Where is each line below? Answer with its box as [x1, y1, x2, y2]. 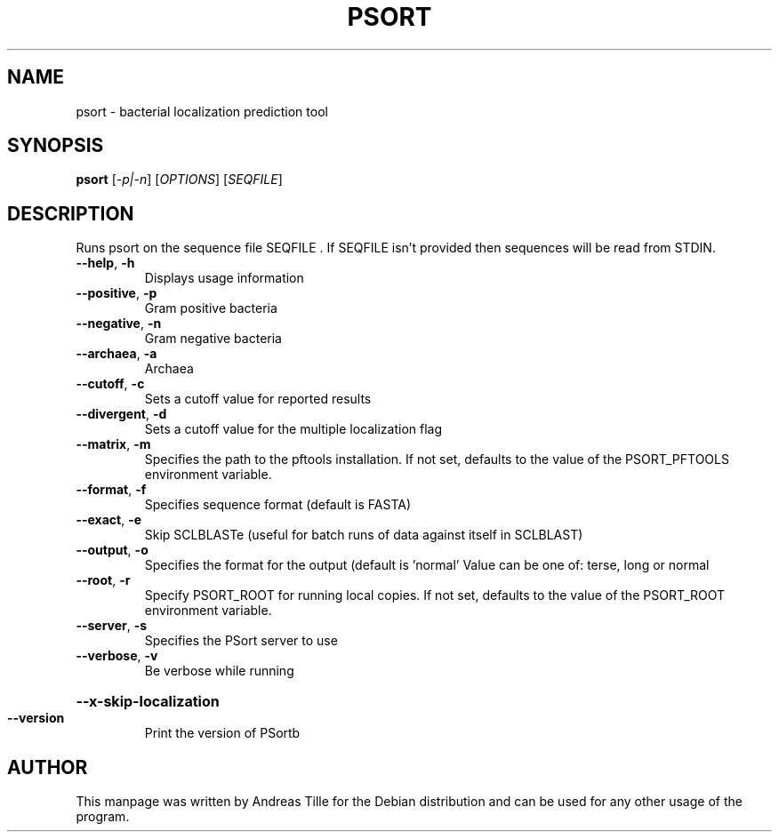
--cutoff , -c [76, 376, 145, 392]
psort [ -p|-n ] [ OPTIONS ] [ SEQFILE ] [76, 172, 283, 188]
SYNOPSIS [7, 134, 104, 157]
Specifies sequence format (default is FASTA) [144, 497, 411, 513]
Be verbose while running [144, 663, 294, 679]
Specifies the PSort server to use [144, 633, 338, 649]
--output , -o [76, 542, 149, 558]
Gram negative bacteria [144, 331, 282, 347]
